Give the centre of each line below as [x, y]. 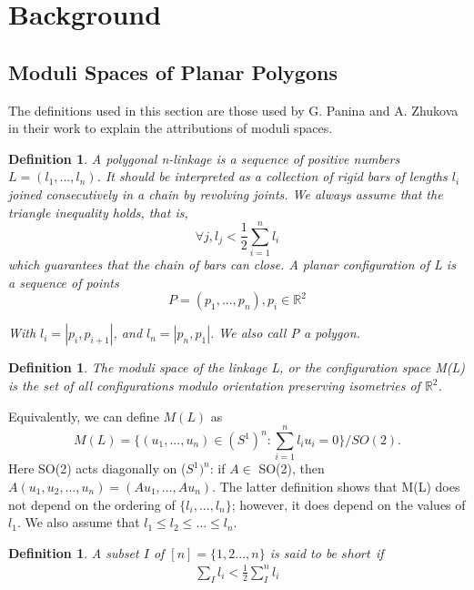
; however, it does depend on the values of [348, 504]
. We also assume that [78, 522]
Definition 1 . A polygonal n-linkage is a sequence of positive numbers [204, 158]
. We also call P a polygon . [285, 333]
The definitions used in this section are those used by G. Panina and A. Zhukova [233, 110]
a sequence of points [64, 282]
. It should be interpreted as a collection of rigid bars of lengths [272, 176]
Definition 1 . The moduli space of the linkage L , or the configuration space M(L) [237, 367]
